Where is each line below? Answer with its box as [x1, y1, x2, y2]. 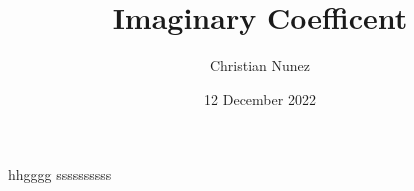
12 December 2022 [204, 88, 316, 109]
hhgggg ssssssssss [8, 164, 112, 185]
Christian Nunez [209, 55, 311, 76]
